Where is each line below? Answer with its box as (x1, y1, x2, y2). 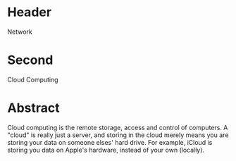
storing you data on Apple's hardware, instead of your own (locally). (7, 146, 205, 154)
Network (7, 27, 33, 36)
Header (7, 4, 51, 20)
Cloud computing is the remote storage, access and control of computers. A (7, 123, 228, 131)
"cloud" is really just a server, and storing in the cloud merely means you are (7, 131, 229, 139)
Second (7, 52, 54, 68)
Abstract (7, 100, 60, 116)
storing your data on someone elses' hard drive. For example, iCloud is (7, 138, 213, 146)
